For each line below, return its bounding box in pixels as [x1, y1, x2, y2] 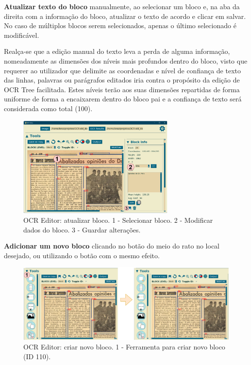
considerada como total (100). [4, 103, 93, 113]
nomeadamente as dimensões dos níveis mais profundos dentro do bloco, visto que [4, 55, 248, 66]
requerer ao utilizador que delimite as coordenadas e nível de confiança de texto [4, 65, 241, 75]
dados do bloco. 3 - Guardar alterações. [23, 224, 141, 234]
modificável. [4, 30, 39, 40]
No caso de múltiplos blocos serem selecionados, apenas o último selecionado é [4, 20, 236, 31]
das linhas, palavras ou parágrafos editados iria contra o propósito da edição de [4, 75, 240, 85]
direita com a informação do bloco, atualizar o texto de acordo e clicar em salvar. [4, 11, 246, 21]
